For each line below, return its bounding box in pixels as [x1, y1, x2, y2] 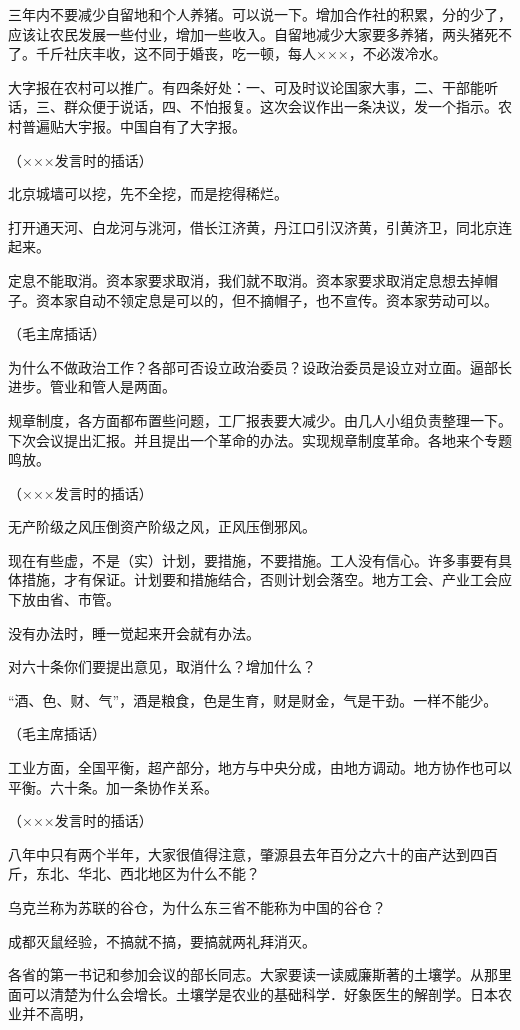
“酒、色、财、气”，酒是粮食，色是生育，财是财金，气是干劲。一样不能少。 [8, 689, 498, 710]
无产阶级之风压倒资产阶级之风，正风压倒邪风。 [8, 516, 316, 537]
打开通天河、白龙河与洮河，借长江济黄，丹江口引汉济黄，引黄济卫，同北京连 [8, 216, 512, 237]
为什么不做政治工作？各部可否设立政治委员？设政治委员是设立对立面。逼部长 [8, 356, 512, 377]
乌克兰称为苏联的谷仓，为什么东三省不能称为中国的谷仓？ [8, 897, 386, 917]
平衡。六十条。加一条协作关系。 [8, 776, 218, 797]
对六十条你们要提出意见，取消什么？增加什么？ [8, 656, 316, 677]
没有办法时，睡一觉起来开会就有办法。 [8, 622, 260, 643]
